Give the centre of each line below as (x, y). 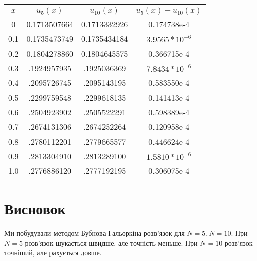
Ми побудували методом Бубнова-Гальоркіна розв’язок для (94, 233)
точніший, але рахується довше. (53, 253)
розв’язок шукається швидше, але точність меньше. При (111, 243)
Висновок (35, 209)
